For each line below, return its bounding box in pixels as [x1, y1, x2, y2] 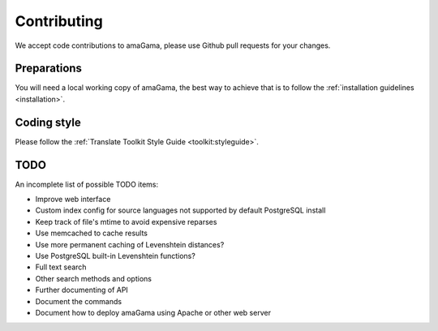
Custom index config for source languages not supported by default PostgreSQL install [35, 205, 326, 215]
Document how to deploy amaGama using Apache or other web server [35, 307, 272, 317]
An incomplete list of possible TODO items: [15, 179, 159, 189]
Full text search [35, 262, 87, 272]
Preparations [15, 62, 83, 75]
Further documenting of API [35, 285, 129, 295]
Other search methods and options [35, 273, 152, 283]
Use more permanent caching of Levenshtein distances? [35, 239, 225, 249]
